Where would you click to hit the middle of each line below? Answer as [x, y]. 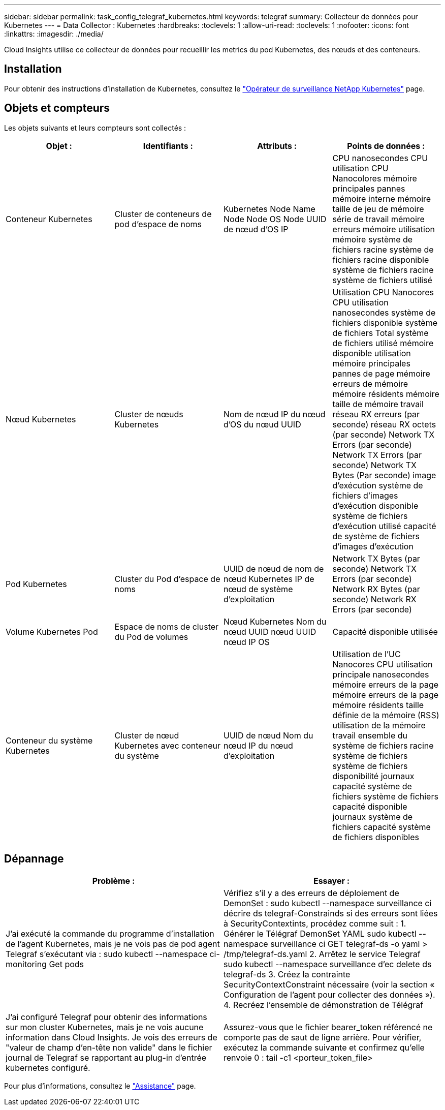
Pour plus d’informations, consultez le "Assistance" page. [100, 1086]
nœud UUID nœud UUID [270, 631]
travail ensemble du [370, 735]
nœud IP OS [247, 642]
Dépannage [34, 859]
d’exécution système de [378, 485]
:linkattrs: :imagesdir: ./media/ [54, 34]
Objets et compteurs [57, 108]
